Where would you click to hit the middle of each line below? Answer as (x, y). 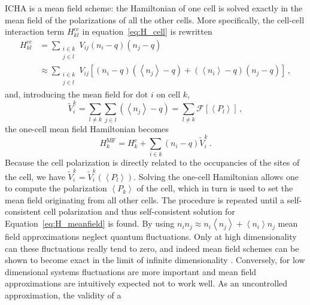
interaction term (35, 31)
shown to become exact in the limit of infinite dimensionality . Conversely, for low (155, 260)
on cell (168, 94)
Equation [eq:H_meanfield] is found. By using (90, 223)
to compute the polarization (56, 188)
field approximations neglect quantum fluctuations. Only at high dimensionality (151, 237)
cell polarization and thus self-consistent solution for (139, 211)
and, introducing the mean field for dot (77, 94)
